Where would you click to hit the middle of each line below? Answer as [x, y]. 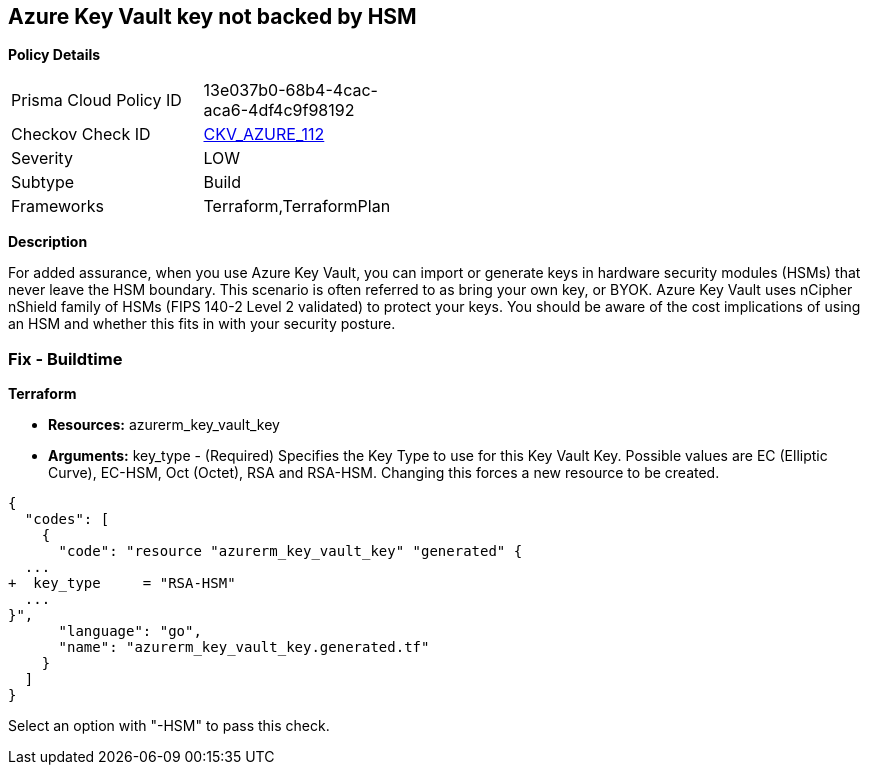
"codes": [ [67, 519]
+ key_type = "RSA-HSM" [122, 583]
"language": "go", [130, 631]
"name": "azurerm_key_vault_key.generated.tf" [244, 647]
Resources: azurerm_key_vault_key [164, 425]
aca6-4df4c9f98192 [279, 110]
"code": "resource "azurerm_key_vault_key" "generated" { [290, 551]
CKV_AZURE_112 [264, 134]
